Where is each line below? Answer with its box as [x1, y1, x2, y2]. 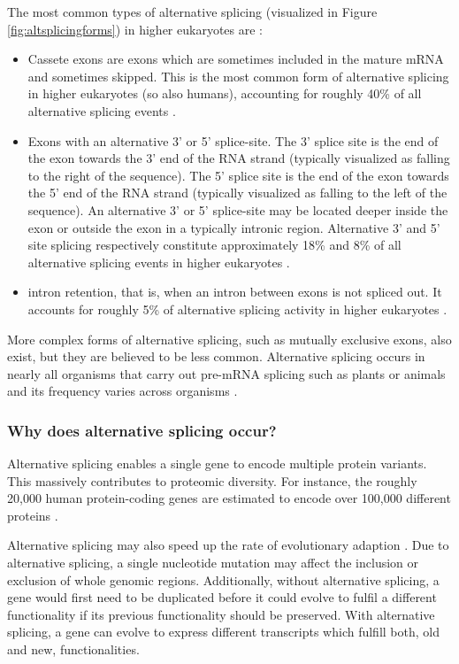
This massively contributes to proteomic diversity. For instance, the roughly [7, 471, 417, 490]
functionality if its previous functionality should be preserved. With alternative [7, 605, 435, 623]
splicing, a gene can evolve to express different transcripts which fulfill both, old [7, 622, 440, 641]
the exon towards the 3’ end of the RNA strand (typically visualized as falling [27, 149, 450, 167]
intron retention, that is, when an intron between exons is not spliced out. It [27, 282, 442, 301]
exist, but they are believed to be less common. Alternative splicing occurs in [7, 347, 425, 366]
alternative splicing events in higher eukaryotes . [27, 252, 290, 271]
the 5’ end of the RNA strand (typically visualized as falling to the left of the [27, 183, 448, 202]
